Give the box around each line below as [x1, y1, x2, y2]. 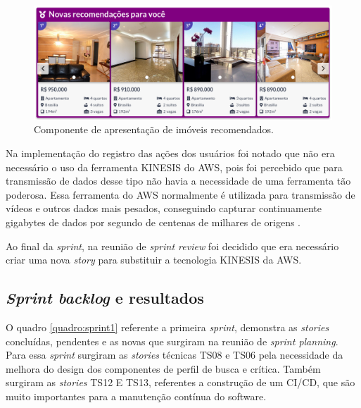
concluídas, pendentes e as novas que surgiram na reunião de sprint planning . [6, 333, 338, 348]
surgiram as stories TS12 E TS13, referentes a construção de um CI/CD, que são [6, 375, 355, 390]
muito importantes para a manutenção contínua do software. [6, 389, 267, 403]
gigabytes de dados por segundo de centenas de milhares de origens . [6, 215, 301, 230]
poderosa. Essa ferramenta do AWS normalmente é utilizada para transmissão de [6, 187, 355, 202]
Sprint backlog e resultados [6, 287, 204, 309]
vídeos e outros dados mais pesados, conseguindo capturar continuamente [6, 201, 322, 216]
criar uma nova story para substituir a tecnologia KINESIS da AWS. [6, 252, 302, 267]
